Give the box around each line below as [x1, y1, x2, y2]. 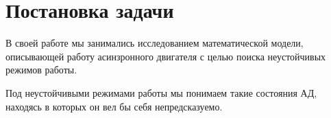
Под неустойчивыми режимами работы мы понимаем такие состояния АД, [5, 85, 317, 99]
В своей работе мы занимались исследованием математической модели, [5, 36, 304, 50]
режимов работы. [5, 62, 77, 77]
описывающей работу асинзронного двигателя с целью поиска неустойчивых [5, 49, 326, 63]
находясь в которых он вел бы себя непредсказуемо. [5, 99, 223, 113]
